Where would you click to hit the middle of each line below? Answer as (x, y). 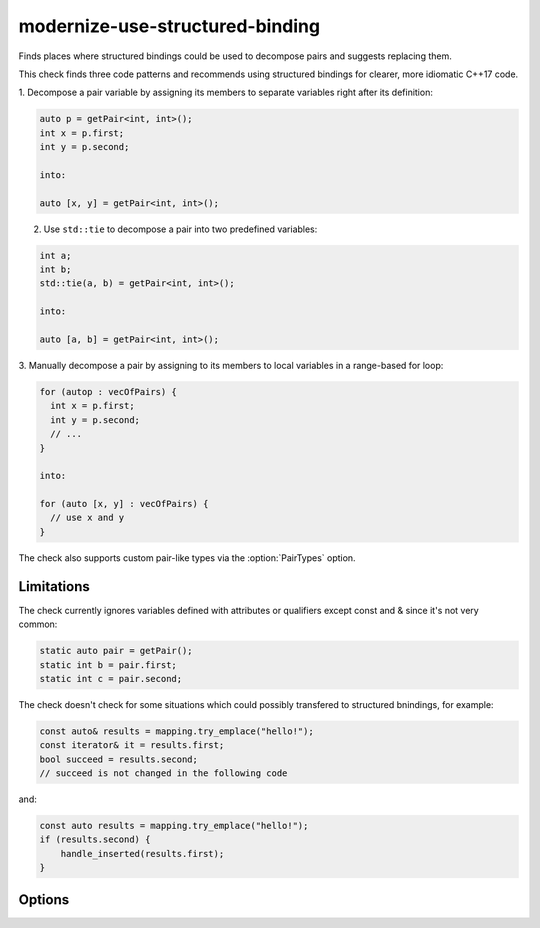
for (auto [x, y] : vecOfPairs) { (124, 504)
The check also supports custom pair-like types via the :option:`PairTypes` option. (187, 557)
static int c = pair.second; (111, 678)
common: (38, 624)
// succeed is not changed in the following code (163, 773)
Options (44, 899)
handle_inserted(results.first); (142, 853)
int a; (55, 255)
